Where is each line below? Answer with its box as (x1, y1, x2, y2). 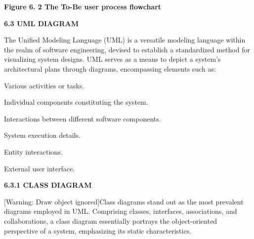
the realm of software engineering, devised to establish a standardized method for (4, 44, 250, 54)
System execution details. (4, 130, 81, 140)
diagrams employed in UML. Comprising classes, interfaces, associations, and (4, 206, 237, 216)
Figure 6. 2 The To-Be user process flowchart (4, 1, 162, 11)
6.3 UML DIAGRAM (4, 18, 79, 28)
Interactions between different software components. (4, 113, 161, 123)
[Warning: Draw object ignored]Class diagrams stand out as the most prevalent (4, 196, 244, 206)
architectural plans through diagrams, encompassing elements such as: (4, 63, 216, 74)
